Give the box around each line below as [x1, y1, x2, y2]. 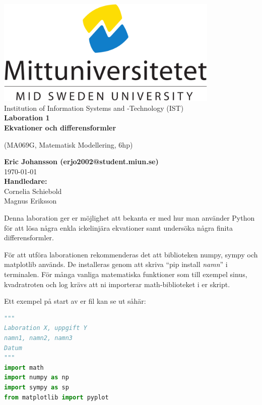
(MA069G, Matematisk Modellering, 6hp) [4, 139, 133, 150]
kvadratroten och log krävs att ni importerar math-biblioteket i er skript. [4, 279, 230, 289]
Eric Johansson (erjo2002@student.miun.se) [4, 156, 159, 167]
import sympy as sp [4, 383, 69, 391]
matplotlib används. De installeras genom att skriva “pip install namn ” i [4, 259, 228, 269]
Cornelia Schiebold [4, 185, 62, 196]
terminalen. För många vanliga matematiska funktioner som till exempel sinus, [4, 269, 247, 280]
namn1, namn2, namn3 [4, 334, 73, 342]
